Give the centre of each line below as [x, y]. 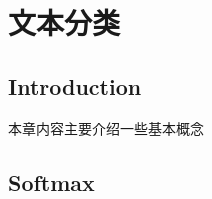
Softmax [51, 181]
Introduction [75, 85]
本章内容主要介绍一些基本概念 [106, 127]
